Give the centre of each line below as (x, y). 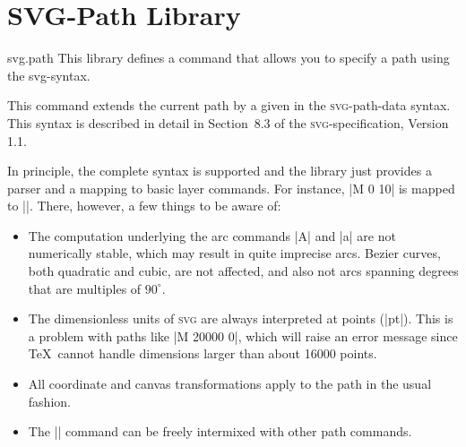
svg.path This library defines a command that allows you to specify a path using (229, 58)
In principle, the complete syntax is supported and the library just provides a (220, 171)
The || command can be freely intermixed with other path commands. (220, 431)
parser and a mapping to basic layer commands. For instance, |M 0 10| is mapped (231, 188)
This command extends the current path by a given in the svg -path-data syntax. (229, 105)
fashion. (49, 401)
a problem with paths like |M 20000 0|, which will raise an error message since (243, 335)
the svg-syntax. (49, 75)
